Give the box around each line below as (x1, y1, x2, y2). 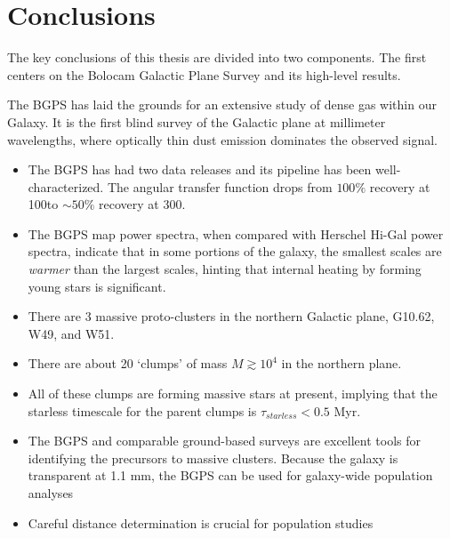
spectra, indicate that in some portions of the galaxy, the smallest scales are (28, 242, 442, 261)
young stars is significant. (28, 277, 166, 295)
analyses (28, 484, 74, 502)
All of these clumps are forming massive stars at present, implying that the (28, 384, 438, 403)
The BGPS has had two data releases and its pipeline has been (28, 160, 372, 179)
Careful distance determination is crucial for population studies (28, 513, 374, 532)
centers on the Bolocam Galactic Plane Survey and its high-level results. (7, 65, 401, 84)
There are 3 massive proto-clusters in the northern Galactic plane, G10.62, (28, 307, 435, 325)
